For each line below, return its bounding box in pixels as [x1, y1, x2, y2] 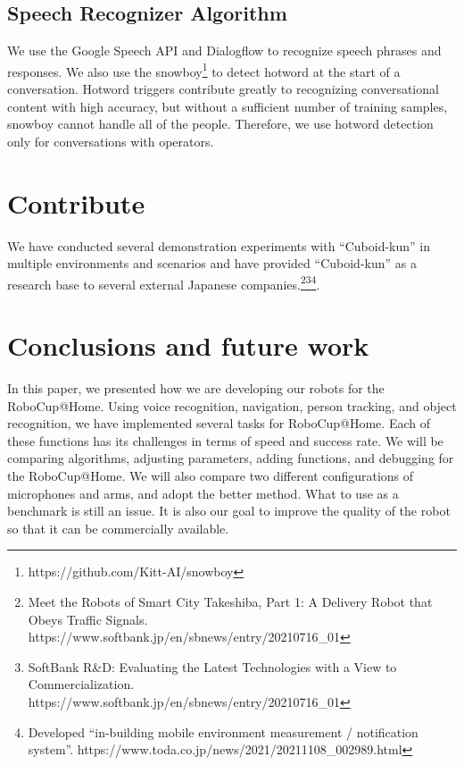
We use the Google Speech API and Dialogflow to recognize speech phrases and [7, 41, 442, 60]
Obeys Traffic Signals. [28, 609, 148, 628]
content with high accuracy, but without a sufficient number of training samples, [7, 97, 448, 115]
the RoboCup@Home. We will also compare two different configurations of [7, 467, 414, 485]
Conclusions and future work [7, 327, 369, 364]
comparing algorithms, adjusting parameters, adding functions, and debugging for [7, 449, 454, 467]
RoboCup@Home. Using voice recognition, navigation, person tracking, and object [7, 396, 457, 415]
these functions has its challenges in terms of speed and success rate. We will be [7, 431, 443, 450]
